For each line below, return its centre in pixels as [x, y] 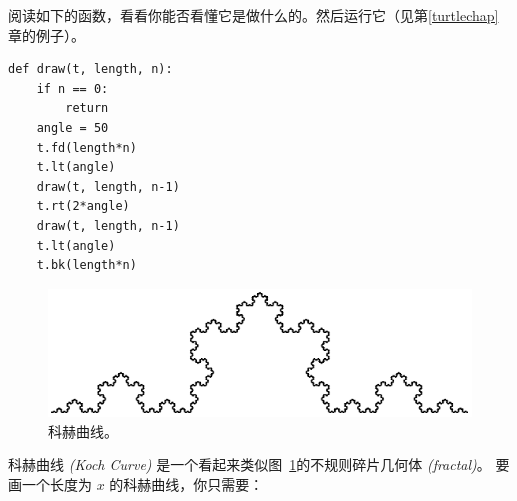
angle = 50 [72, 127]
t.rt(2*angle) [83, 206]
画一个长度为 [50, 483]
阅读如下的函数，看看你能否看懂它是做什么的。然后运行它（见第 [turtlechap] [253, 15]
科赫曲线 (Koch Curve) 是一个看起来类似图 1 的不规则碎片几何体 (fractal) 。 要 [259, 464]
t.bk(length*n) [86, 265]
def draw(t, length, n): [90, 69]
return [87, 108]
